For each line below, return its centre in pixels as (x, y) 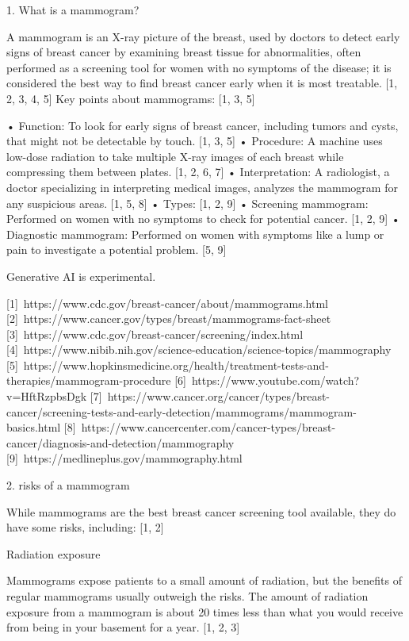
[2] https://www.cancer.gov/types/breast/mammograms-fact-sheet (169, 319)
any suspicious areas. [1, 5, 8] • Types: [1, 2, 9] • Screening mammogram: (187, 203)
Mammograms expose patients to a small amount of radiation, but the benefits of (204, 580)
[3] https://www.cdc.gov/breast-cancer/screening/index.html (155, 334)
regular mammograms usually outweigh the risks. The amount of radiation (187, 596)
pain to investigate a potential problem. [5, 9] (117, 249)
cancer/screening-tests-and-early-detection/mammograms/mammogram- (182, 411)
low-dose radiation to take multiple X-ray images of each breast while (175, 156)
